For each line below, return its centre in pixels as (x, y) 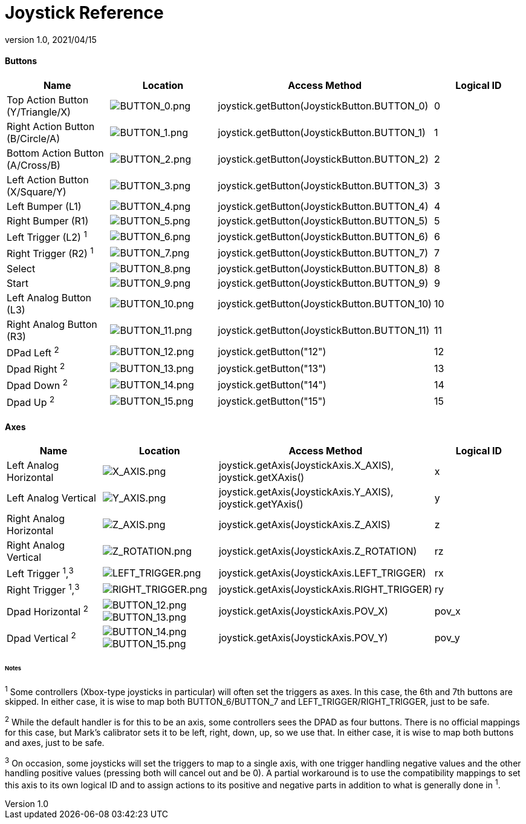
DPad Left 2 (33, 352)
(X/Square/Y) (37, 191)
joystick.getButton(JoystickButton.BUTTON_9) (323, 283)
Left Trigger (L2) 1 (47, 236)
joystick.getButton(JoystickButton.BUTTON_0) (323, 106)
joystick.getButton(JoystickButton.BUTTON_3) (323, 185)
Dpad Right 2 (36, 368)
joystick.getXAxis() (261, 478)
